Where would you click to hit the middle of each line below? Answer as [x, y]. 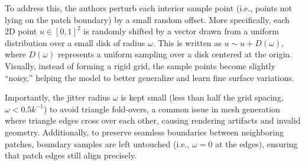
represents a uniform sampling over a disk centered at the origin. [175, 54]
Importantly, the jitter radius [58, 97]
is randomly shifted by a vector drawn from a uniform [181, 31]
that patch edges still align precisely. [71, 155]
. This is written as [187, 42]
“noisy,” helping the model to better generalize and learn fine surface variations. [150, 77]
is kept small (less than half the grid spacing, [202, 97]
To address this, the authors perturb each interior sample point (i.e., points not [149, 8]
